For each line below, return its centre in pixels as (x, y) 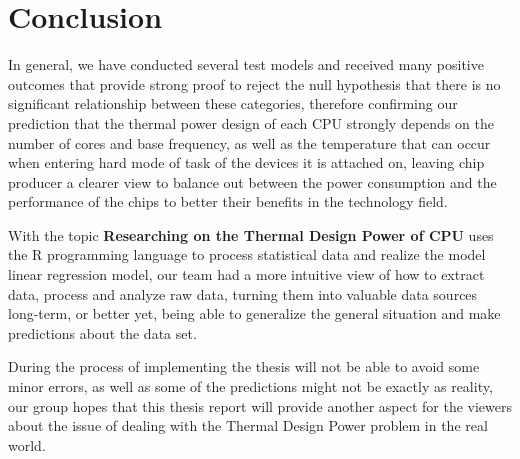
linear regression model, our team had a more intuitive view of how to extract (246, 274)
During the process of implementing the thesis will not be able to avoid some (244, 366)
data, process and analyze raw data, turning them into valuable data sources (243, 293)
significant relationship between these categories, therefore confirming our (233, 103)
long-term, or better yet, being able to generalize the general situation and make (254, 313)
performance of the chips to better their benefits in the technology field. (228, 201)
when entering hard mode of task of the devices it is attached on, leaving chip (246, 162)
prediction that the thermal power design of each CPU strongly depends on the (251, 122)
